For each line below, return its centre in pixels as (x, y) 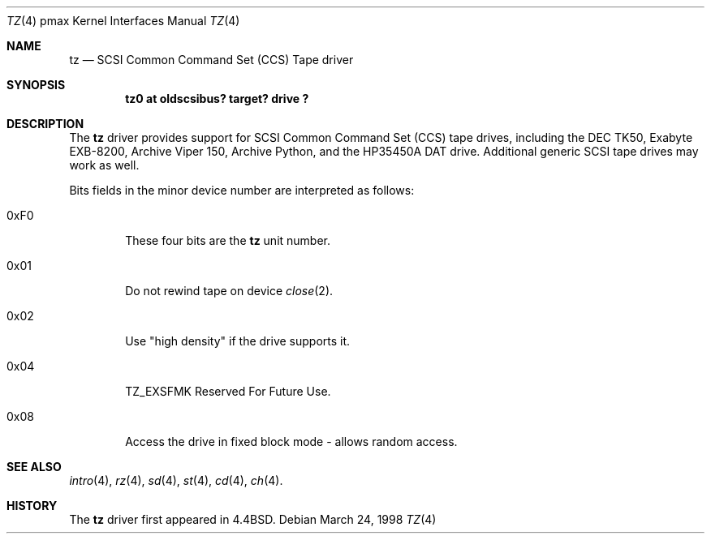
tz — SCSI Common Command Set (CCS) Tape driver (211, 60)
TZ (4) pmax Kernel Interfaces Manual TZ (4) (123, 21)
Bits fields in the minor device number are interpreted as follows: (242, 190)
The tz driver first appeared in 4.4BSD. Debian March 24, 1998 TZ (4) (253, 519)
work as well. (104, 165)
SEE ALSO (34, 467)
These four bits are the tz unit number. (228, 240)
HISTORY (32, 506)
